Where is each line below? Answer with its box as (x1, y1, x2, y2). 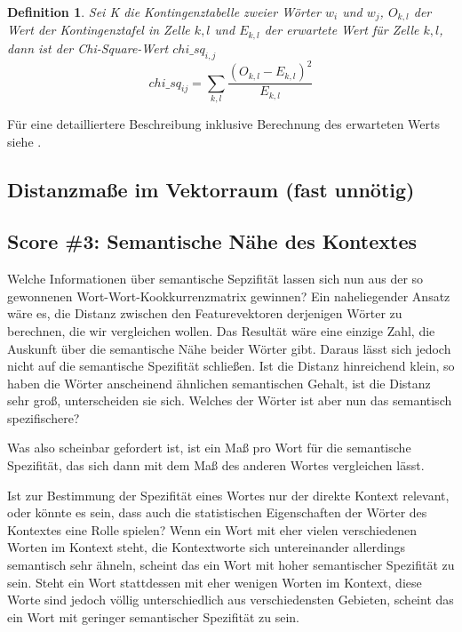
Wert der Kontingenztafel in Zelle (7, 20, 190, 39)
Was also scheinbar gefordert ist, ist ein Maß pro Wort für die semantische (7, 438, 411, 457)
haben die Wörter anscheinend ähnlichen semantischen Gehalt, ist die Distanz (7, 373, 431, 392)
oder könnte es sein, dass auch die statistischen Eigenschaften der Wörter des (7, 503, 427, 522)
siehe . (7, 132, 42, 150)
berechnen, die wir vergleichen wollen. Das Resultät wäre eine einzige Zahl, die (7, 321, 435, 340)
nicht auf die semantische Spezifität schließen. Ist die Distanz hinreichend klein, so (7, 356, 455, 375)
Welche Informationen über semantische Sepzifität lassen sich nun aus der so (7, 269, 424, 288)
